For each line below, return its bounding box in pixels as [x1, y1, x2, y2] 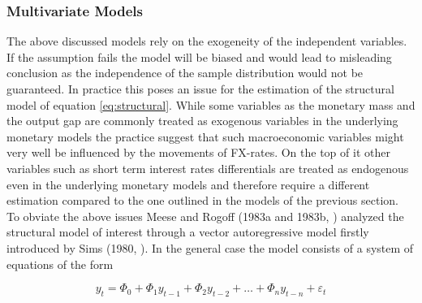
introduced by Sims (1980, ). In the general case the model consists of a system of [6, 239, 414, 256]
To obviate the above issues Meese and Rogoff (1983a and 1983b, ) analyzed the [6, 207, 404, 224]
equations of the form [6, 255, 114, 272]
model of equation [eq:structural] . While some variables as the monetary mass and [6, 96, 416, 113]
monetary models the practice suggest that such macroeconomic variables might [6, 128, 404, 145]
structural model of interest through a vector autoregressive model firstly [6, 223, 369, 240]
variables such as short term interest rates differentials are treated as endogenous [6, 159, 409, 176]
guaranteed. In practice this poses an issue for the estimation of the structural [6, 80, 394, 97]
